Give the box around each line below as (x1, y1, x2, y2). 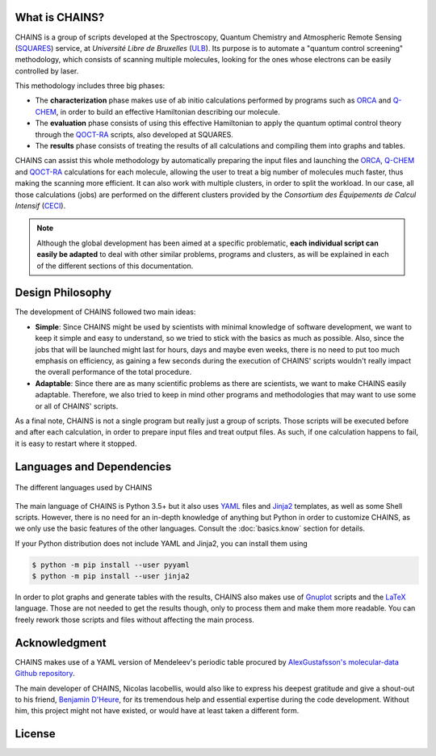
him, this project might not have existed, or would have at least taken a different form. (15, 706, 300, 716)
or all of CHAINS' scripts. (35, 401, 119, 411)
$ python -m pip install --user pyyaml (31, 560, 190, 569)
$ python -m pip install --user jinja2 (31, 572, 190, 581)
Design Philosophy (15, 286, 112, 300)
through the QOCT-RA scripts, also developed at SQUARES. (35, 129, 234, 139)
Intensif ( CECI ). (15, 200, 66, 210)
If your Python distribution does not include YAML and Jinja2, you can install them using (15, 538, 308, 548)
